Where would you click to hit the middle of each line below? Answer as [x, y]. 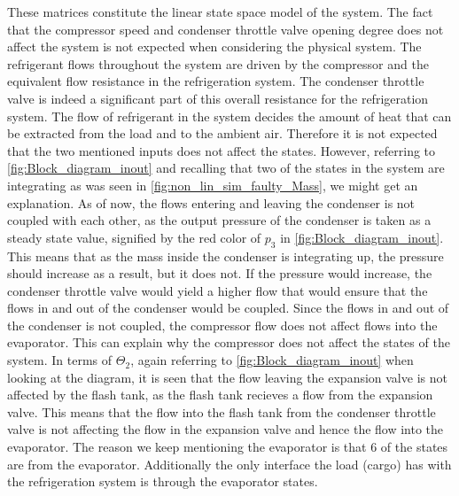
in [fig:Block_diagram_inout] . [362, 237]
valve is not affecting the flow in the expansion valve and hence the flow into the [226, 429]
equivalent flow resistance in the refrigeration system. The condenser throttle [216, 81]
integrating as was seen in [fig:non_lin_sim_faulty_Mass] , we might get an [213, 185]
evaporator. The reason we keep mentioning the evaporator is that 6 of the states [228, 447]
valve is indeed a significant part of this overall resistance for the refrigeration [218, 98]
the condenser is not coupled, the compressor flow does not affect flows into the [222, 325]
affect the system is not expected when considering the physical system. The [214, 46]
